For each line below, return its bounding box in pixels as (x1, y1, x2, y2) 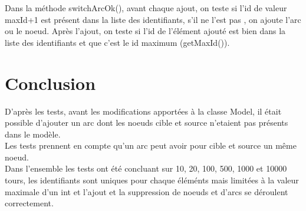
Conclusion (5, 71, 96, 95)
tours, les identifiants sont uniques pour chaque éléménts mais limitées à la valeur (5, 174, 299, 186)
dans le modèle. (5, 128, 61, 140)
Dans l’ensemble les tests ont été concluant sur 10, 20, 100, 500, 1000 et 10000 (5, 162, 287, 175)
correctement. (5, 197, 54, 209)
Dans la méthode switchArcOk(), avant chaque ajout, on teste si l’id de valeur (5, 2, 287, 14)
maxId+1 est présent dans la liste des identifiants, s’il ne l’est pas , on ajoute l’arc (5, 13, 301, 25)
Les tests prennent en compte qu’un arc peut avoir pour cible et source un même (5, 139, 297, 152)
